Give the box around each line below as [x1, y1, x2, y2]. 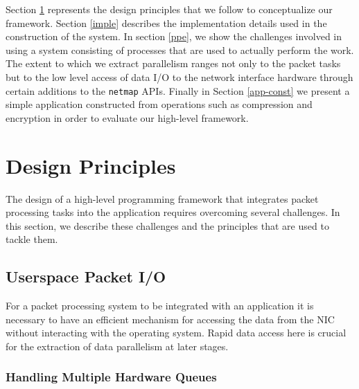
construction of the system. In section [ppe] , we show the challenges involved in [6, 29, 342, 44]
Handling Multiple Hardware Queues [6, 368, 217, 386]
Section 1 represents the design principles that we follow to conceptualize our [6, 2, 333, 16]
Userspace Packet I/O [6, 266, 166, 287]
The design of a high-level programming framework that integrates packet [6, 191, 319, 206]
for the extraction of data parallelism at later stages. [6, 338, 229, 353]
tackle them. [6, 232, 58, 246]
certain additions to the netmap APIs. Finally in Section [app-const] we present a [6, 83, 350, 98]
